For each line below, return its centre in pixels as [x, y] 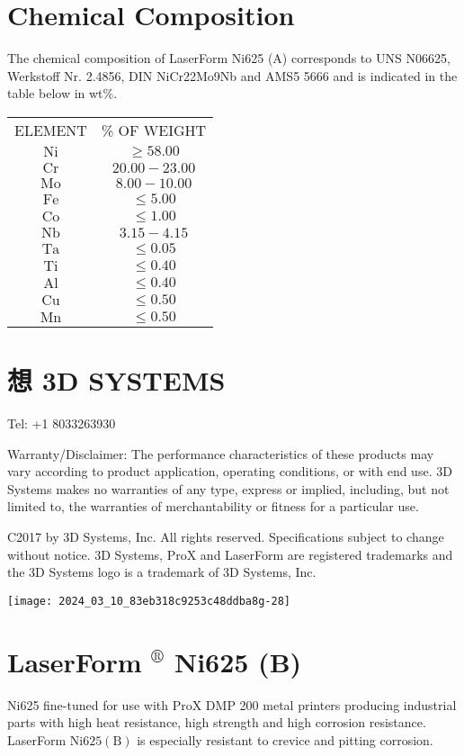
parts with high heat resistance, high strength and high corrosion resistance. [217, 722]
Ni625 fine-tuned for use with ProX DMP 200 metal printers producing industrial [232, 704]
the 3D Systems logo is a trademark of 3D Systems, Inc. [162, 572]
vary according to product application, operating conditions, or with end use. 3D [230, 471]
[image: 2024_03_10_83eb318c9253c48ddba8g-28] [149, 601]
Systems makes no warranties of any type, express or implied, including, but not [228, 488]
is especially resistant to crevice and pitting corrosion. [285, 739]
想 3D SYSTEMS [116, 380]
